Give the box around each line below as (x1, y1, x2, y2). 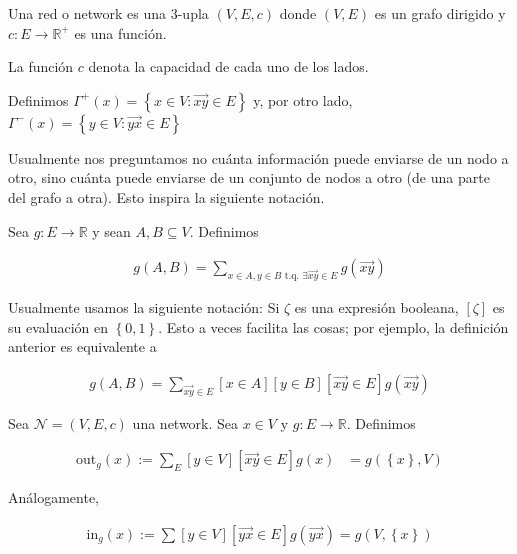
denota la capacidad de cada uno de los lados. (88, 56, 369, 77)
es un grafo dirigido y (374, 3, 506, 23)
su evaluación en (8, 316, 109, 337)
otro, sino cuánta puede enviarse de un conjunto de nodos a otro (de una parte (8, 167, 490, 188)
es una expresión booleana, (294, 296, 459, 317)
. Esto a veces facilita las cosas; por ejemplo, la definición (158, 316, 509, 337)
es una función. (74, 22, 167, 43)
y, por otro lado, (253, 89, 353, 110)
